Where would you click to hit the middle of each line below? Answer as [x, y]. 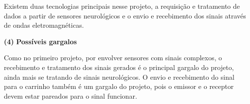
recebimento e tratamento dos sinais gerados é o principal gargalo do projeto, [119, 67]
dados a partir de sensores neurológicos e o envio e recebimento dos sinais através [125, 15]
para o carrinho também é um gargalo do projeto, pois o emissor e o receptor [119, 86]
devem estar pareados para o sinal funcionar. [71, 95]
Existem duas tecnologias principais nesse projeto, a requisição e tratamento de [122, 6]
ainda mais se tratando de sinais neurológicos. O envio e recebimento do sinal [119, 77]
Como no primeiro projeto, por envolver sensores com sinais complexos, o [113, 58]
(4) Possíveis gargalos [40, 41]
